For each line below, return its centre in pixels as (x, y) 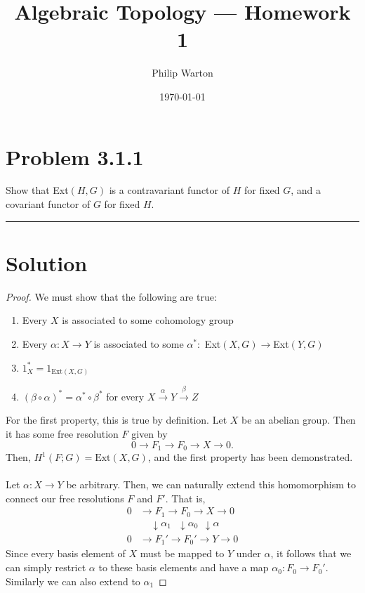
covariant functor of (48, 204)
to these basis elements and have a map (184, 567)
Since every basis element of (66, 553)
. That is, (185, 498)
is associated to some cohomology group (148, 320)
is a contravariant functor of (169, 190)
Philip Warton (182, 73)
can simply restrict (46, 567)
